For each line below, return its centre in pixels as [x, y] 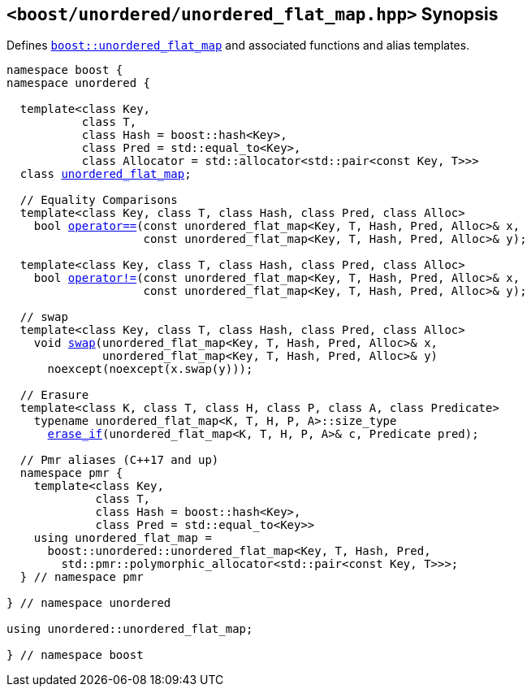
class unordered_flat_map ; [106, 174]
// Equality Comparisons [99, 200]
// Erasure [54, 395]
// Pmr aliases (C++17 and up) [119, 460]
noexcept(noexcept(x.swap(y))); [150, 369]
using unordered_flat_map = [123, 538]
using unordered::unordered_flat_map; [130, 629]
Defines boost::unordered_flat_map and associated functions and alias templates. [238, 45]
